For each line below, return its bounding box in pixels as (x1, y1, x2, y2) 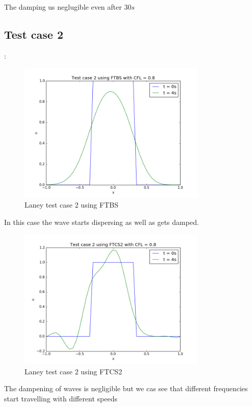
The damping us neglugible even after (4, 2, 122, 12)
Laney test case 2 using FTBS (24, 199, 118, 210)
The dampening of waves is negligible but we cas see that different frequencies (4, 383, 248, 394)
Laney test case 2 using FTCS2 (24, 366, 122, 376)
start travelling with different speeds (4, 393, 118, 403)
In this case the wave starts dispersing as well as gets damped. (4, 216, 199, 227)
